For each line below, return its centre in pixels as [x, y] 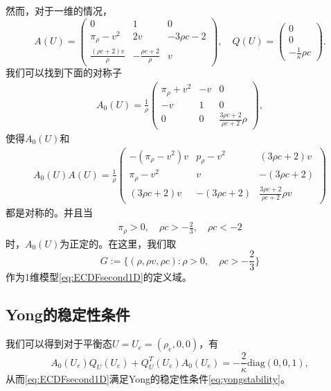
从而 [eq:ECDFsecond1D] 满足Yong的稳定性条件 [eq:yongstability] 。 [148, 379]
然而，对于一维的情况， [59, 10]
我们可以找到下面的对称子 [64, 72]
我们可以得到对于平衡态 [59, 344]
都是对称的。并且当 [49, 212]
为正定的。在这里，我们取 [118, 243]
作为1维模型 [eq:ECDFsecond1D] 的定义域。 [99, 277]
